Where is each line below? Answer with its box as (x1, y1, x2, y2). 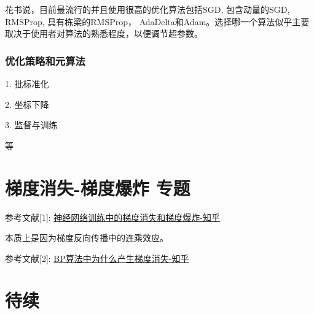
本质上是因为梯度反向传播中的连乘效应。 (5, 231, 168, 244)
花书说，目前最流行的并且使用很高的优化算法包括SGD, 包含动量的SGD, (5, 3, 290, 15)
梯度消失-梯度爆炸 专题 (5, 175, 190, 200)
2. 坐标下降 (5, 98, 49, 110)
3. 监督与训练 (5, 118, 58, 131)
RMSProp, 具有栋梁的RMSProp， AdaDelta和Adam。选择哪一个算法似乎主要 (5, 15, 310, 28)
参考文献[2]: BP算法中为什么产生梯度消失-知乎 (5, 251, 189, 264)
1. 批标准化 (5, 77, 49, 90)
